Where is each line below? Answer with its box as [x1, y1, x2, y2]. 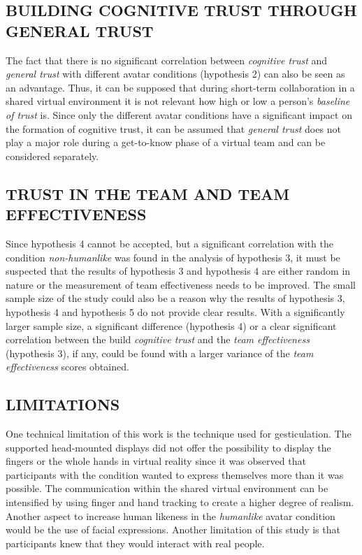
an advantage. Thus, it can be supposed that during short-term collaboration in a [6, 80, 355, 94]
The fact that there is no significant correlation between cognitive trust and [6, 52, 328, 67]
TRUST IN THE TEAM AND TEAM [6, 182, 290, 204]
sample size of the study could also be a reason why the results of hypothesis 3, [6, 291, 345, 305]
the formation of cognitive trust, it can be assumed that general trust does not [6, 121, 341, 136]
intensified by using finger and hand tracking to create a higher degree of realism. [6, 495, 354, 510]
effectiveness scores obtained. [6, 359, 129, 374]
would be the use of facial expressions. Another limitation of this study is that [6, 522, 340, 537]
